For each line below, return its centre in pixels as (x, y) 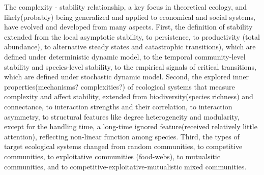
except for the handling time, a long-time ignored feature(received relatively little (131, 126)
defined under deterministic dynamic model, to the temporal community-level (125, 56)
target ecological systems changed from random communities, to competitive (123, 146)
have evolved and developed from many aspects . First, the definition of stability (128, 27)
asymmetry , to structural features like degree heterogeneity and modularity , (122, 116)
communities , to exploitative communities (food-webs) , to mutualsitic (112, 156)
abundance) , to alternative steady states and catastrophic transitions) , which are (130, 47)
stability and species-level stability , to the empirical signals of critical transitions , (130, 66)
